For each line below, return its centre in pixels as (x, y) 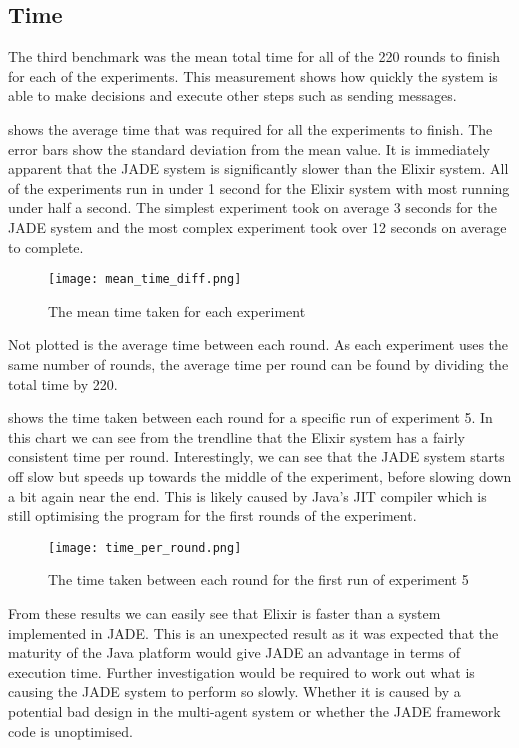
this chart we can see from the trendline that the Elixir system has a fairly (236, 436)
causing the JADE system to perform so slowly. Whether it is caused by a (234, 691)
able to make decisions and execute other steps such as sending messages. (232, 95)
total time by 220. (63, 383)
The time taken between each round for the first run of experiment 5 (258, 579)
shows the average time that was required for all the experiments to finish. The (250, 128)
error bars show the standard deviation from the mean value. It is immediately (249, 148)
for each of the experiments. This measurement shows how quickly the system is (253, 75)
